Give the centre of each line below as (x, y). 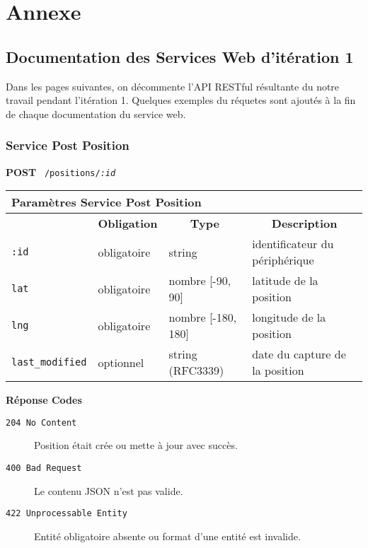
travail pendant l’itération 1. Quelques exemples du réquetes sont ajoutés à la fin (181, 100)
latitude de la (285, 281)
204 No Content (41, 422)
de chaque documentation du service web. (96, 113)
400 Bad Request (44, 468)
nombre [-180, (203, 317)
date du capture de (299, 354)
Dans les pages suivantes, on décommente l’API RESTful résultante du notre (173, 86)
